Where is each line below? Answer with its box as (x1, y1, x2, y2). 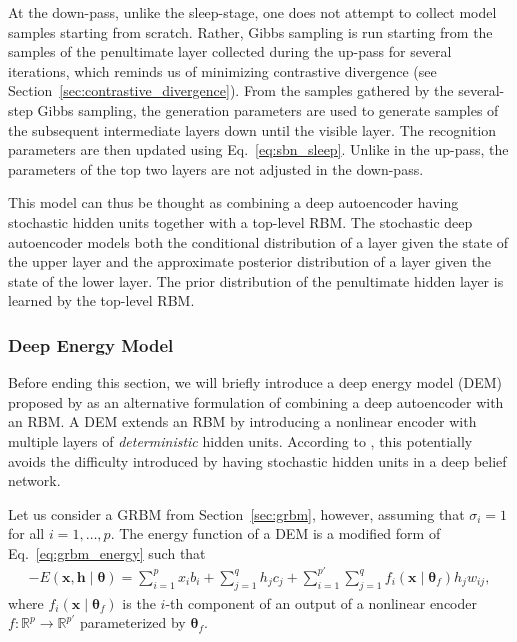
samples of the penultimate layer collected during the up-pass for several (8, 41, 452, 62)
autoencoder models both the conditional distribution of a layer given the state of (8, 231, 509, 252)
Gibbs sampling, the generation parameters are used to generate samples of (37, 99, 499, 120)
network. (8, 470, 61, 491)
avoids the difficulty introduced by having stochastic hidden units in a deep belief (8, 450, 507, 471)
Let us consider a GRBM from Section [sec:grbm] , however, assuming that (8, 503, 465, 524)
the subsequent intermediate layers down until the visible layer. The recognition (8, 119, 497, 140)
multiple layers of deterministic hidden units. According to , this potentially (8, 430, 473, 451)
